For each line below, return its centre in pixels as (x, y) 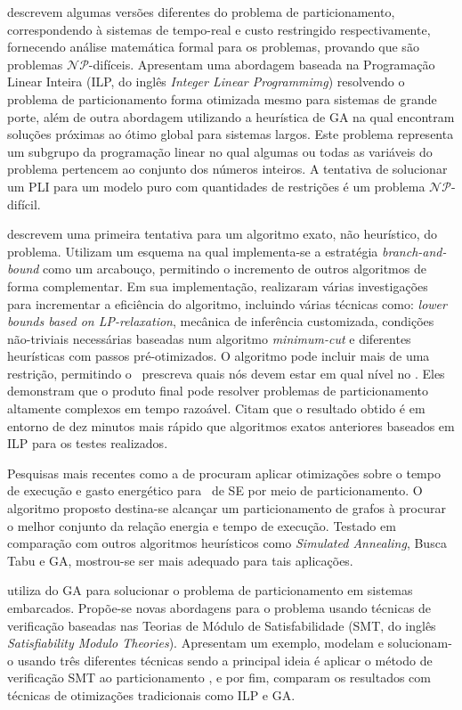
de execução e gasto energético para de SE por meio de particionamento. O (215, 490)
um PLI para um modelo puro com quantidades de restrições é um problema (216, 186)
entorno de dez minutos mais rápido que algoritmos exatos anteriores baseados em (231, 425)
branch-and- (414, 251)
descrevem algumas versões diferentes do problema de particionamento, (201, 12)
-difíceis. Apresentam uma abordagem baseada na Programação (262, 64)
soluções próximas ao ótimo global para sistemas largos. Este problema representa (231, 134)
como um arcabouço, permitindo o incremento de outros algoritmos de (235, 269)
